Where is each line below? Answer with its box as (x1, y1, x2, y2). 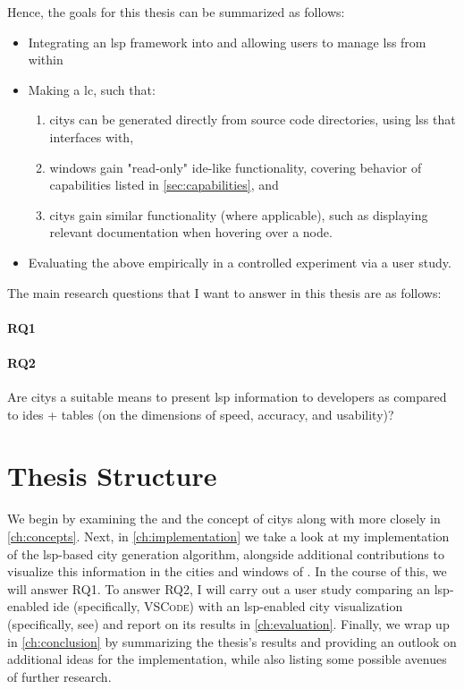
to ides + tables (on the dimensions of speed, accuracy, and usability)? (7, 404, 394, 423)
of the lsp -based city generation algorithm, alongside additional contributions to (7, 544, 444, 563)
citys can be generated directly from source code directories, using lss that (49, 110, 456, 129)
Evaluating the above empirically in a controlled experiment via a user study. (28, 252, 451, 271)
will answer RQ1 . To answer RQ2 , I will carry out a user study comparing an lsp (7, 579, 450, 598)
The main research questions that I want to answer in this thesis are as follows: (7, 283, 442, 302)
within (28, 50, 63, 69)
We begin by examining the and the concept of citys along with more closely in (7, 509, 441, 528)
